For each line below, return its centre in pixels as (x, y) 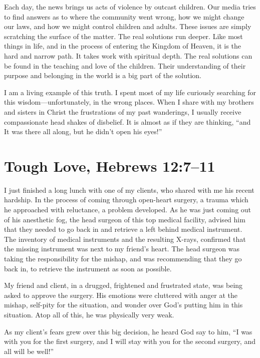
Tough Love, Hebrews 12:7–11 (110, 165)
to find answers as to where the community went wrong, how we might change (124, 16)
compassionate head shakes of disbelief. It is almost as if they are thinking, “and (127, 121)
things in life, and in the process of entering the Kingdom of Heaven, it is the (122, 46)
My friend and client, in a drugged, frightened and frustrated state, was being (123, 285)
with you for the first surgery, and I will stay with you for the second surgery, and (130, 341)
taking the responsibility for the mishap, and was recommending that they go (123, 258)
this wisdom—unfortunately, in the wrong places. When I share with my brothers (129, 102)
